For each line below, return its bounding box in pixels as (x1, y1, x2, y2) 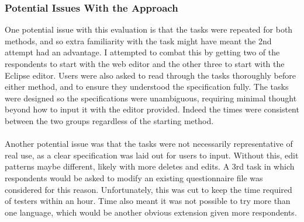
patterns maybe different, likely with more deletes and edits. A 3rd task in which (5, 160, 295, 172)
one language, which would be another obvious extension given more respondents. (5, 206, 297, 218)
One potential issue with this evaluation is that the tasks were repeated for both (5, 23, 293, 36)
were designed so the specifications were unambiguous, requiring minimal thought (5, 91, 297, 104)
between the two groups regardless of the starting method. (5, 114, 214, 126)
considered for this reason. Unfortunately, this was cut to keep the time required (5, 183, 292, 195)
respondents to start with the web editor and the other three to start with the (5, 58, 285, 69)
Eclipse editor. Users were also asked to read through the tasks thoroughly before (5, 69, 296, 81)
